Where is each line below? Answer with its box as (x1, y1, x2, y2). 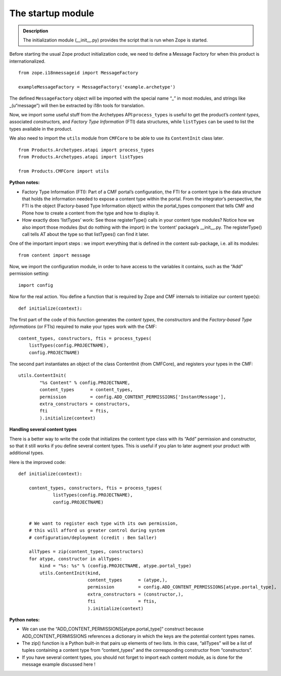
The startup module (9, 8, 95, 19)
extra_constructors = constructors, (39, 401, 131, 407)
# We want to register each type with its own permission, (28, 520, 178, 526)
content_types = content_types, (39, 387, 133, 393)
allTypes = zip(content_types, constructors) (28, 549, 144, 555)
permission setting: (9, 271, 50, 277)
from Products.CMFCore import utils (18, 168, 109, 174)
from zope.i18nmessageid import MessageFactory (18, 70, 138, 76)
